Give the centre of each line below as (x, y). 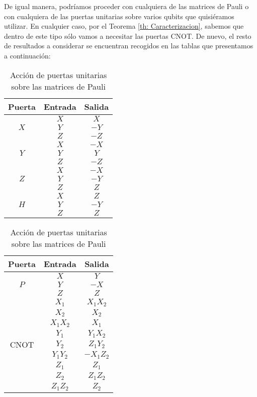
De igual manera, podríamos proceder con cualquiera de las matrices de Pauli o (126, 6)
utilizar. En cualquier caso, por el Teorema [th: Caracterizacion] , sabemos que (124, 26)
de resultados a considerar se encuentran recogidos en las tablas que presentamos (129, 46)
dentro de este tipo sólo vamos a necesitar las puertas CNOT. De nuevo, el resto (128, 36)
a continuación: (27, 55)
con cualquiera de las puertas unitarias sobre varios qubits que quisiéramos (119, 16)
